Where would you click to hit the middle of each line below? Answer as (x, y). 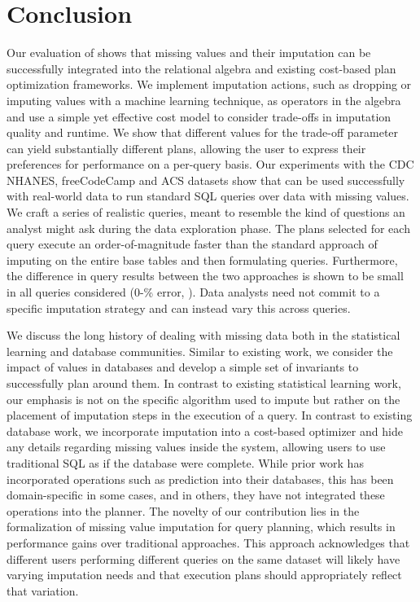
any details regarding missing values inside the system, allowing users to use (196, 447)
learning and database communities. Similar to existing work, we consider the (200, 351)
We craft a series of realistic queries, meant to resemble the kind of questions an (206, 212)
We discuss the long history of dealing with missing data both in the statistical (203, 335)
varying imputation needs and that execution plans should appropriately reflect (204, 575)
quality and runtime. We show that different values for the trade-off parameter (203, 132)
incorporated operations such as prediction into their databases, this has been (200, 479)
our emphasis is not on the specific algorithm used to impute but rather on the (203, 399)
